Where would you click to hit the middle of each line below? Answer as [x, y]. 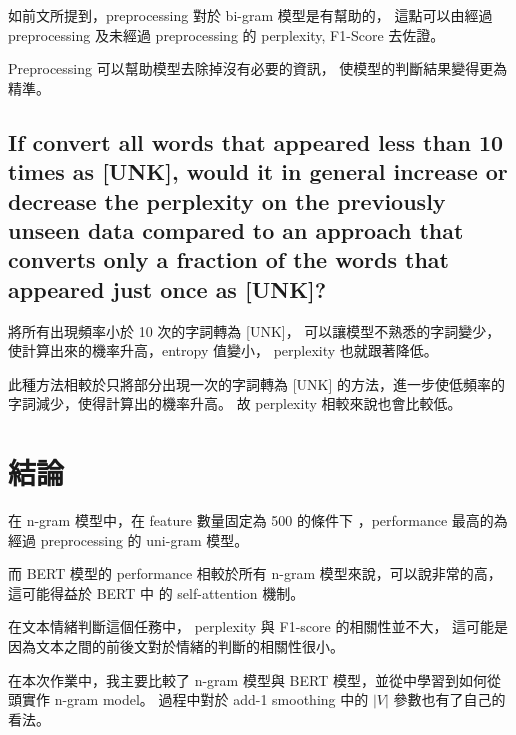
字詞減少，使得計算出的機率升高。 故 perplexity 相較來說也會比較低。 [235, 403]
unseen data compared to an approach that [236, 229]
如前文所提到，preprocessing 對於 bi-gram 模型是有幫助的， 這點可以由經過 [250, 15]
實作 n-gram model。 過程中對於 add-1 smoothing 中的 [195, 699]
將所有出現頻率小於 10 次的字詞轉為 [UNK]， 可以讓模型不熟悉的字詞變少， [254, 330]
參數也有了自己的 [449, 699]
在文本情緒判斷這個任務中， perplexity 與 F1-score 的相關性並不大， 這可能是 [258, 626]
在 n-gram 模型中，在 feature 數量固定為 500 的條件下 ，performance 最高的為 [258, 520]
